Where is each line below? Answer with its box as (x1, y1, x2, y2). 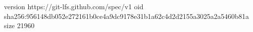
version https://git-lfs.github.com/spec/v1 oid (4, 1, 144, 11)
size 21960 (4, 20, 35, 31)
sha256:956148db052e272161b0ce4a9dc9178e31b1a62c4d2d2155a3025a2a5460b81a (4, 11, 249, 21)
